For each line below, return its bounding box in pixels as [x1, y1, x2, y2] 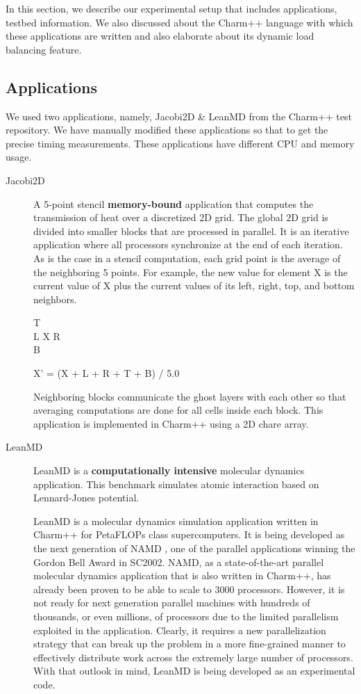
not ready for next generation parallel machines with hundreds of [33, 595, 310, 610]
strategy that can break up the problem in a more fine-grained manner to [33, 636, 346, 651]
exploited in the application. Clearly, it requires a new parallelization [33, 622, 326, 637]
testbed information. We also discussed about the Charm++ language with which [6, 15, 353, 29]
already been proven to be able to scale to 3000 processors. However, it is [33, 581, 345, 596]
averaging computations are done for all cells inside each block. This [33, 403, 324, 417]
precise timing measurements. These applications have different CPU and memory [6, 136, 355, 150]
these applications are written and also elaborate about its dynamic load [6, 29, 314, 43]
